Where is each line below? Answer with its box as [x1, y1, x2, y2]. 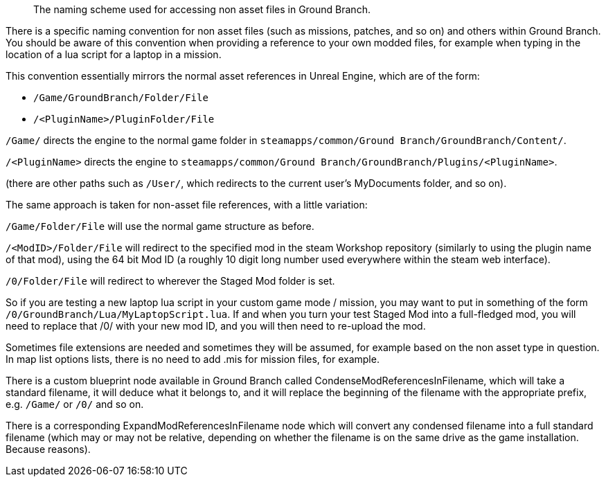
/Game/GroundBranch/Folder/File [33, 92, 208, 103]
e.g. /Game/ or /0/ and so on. [6, 398, 144, 410]
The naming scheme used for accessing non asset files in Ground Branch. [33, 3, 371, 15]
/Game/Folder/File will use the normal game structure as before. [6, 220, 314, 232]
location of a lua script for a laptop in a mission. [6, 48, 222, 60]
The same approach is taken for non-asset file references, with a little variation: [6, 199, 368, 211]
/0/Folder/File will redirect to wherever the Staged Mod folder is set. [6, 275, 335, 287]
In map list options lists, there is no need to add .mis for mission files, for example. [6, 353, 380, 365]
